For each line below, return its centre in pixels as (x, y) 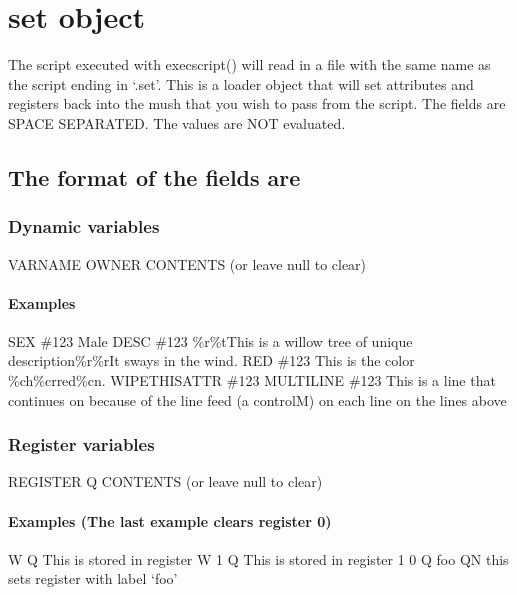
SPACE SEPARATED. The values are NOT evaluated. (177, 122)
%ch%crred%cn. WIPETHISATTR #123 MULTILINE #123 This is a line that (252, 380)
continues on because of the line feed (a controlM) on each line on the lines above (257, 399)
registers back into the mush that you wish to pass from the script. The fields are (257, 103)
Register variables (81, 444)
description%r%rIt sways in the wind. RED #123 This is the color (211, 360)
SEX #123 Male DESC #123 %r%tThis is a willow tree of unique (210, 340)
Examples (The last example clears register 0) (170, 520)
